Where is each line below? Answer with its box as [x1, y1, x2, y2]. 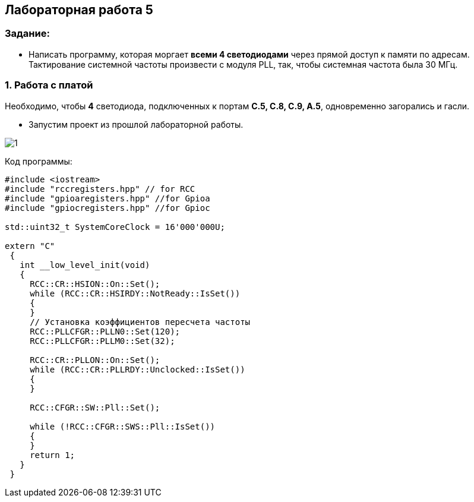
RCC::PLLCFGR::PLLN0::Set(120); [30, 326, 181, 336]
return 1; [30, 450, 75, 460]
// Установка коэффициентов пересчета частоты [30, 317, 251, 327]
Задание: [5, 27, 50, 40]
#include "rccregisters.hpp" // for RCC [5, 184, 195, 194]
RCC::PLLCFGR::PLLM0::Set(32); [30, 336, 175, 346]
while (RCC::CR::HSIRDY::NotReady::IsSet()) [30, 288, 241, 298]
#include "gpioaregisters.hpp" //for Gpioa [5, 193, 210, 203]
